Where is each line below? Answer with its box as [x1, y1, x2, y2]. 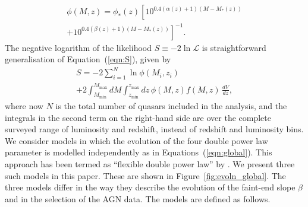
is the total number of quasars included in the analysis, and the [55, 100, 287, 112]
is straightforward [202, 41, 266, 53]
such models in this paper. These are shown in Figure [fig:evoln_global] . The [5, 169, 286, 181]
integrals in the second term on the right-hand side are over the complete [5, 111, 271, 123]
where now [5, 100, 43, 112]
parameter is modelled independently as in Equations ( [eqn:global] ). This [5, 146, 272, 158]
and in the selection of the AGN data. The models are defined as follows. [5, 192, 271, 205]
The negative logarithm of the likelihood [5, 41, 152, 53]
